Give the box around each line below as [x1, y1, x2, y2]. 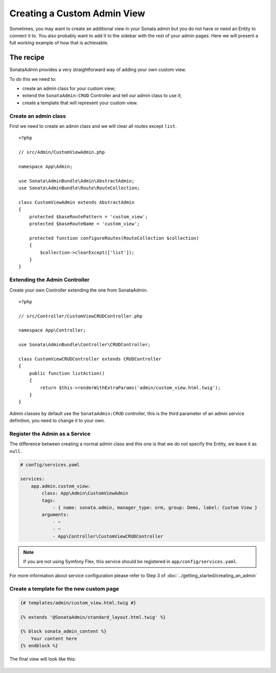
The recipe [9, 53, 44, 62]
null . [9, 448, 22, 454]
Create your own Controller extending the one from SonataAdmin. [9, 287, 148, 293]
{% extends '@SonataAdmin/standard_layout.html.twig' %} [20, 614, 166, 620]
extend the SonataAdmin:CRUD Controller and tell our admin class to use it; [22, 93, 182, 99]
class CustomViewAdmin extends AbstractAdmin [18, 199, 135, 205]
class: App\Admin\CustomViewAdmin [41, 490, 128, 496]
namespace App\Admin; [18, 164, 73, 169]
